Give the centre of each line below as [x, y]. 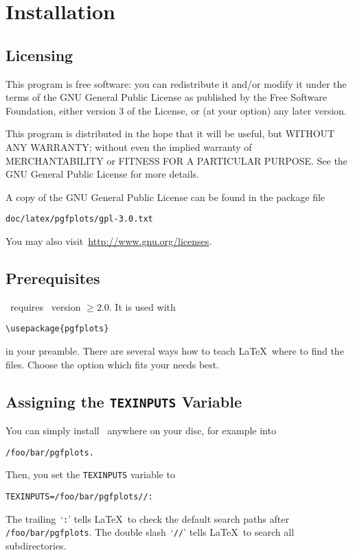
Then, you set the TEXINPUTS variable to [90, 474]
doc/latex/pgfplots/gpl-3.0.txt [79, 219]
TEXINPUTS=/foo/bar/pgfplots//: [79, 496]
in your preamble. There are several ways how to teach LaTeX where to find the [175, 351]
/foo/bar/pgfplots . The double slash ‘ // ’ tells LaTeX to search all [150, 532]
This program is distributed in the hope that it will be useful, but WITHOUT [170, 133]
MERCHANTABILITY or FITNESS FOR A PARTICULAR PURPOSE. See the [176, 160]
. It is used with [142, 306]
